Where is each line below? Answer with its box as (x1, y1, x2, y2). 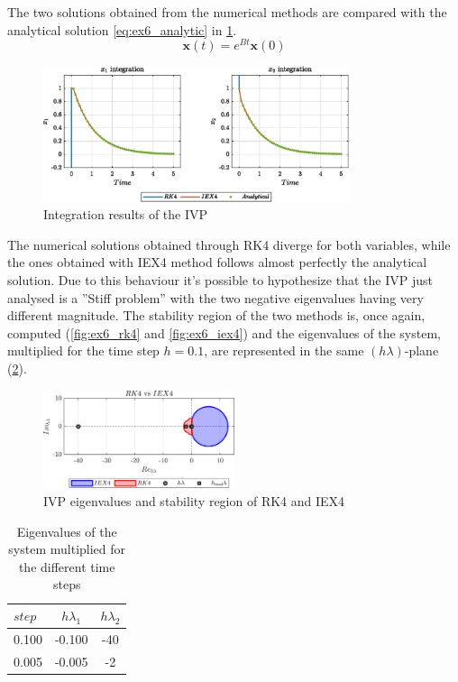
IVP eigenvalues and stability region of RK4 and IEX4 (43, 492, 345, 511)
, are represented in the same (204, 341, 364, 360)
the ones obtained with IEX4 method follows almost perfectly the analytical (7, 253, 427, 272)
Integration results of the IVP (43, 205, 208, 224)
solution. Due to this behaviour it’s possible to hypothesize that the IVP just (7, 271, 433, 290)
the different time (18, 557, 115, 576)
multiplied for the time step (7, 341, 160, 360)
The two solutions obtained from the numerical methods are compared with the (7, 3, 447, 21)
